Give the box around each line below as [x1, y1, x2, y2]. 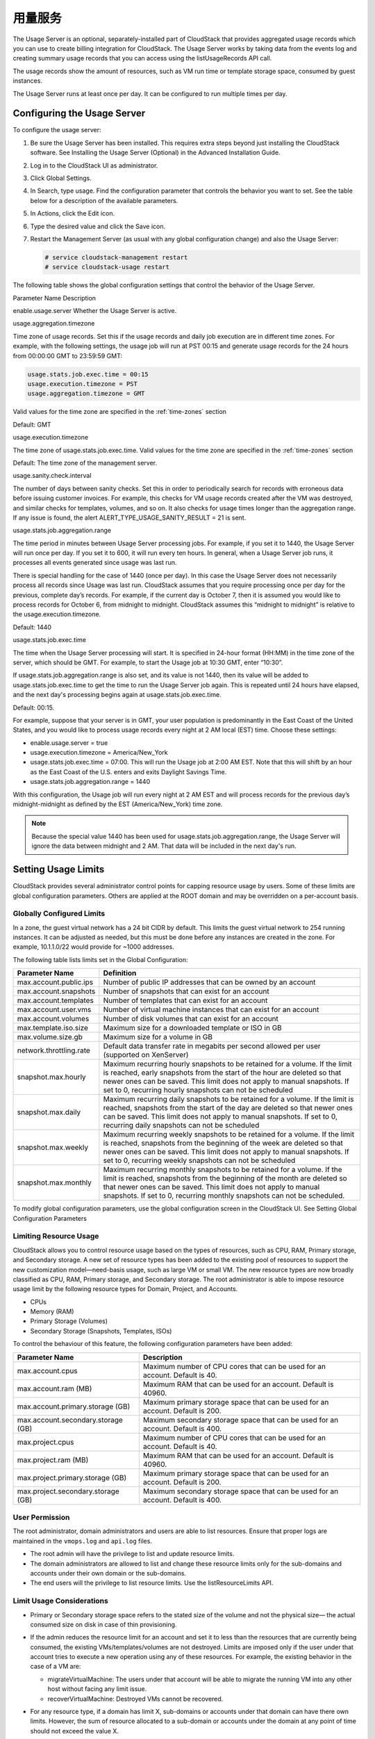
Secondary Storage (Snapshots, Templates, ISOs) [30, 1327, 172, 1335]
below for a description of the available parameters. [30, 196, 178, 205]
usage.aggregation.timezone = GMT [27, 390, 145, 398]
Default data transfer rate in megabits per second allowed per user [103, 1041, 321, 1051]
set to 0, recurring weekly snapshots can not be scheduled [103, 1155, 296, 1165]
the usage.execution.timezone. [12, 610, 101, 618]
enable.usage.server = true [30, 738, 108, 747]
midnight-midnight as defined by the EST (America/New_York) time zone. [12, 800, 223, 808]
